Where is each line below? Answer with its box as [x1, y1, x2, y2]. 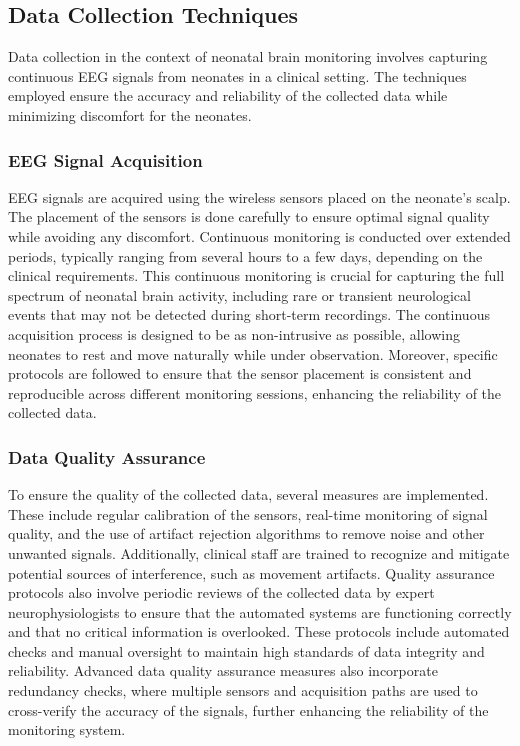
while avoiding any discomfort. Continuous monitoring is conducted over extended [8, 225, 511, 246]
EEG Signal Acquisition [8, 147, 203, 172]
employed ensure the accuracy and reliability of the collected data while [8, 85, 448, 106]
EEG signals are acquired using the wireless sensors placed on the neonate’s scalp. [8, 186, 511, 207]
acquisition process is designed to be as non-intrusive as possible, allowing [8, 323, 460, 344]
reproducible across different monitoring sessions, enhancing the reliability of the [8, 382, 502, 403]
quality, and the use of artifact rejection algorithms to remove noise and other [8, 523, 485, 544]
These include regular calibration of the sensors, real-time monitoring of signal [8, 503, 488, 524]
